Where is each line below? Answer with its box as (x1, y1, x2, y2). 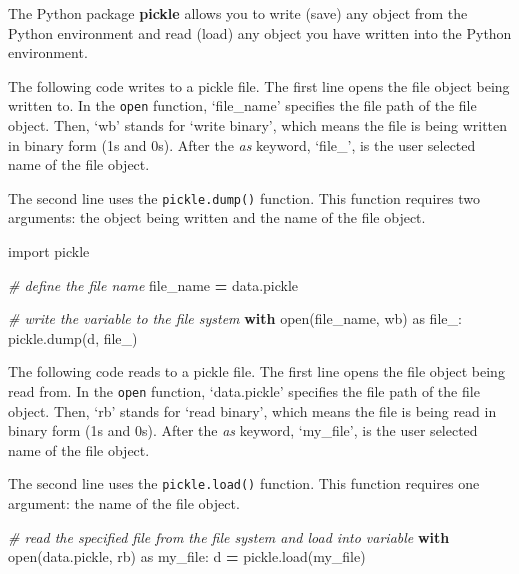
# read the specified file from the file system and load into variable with (8, 526, 450, 547)
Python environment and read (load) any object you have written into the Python (8, 22, 512, 43)
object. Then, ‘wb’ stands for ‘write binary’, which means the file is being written (8, 115, 508, 136)
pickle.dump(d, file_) (8, 327, 138, 348)
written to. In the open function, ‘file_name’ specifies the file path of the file (8, 95, 477, 116)
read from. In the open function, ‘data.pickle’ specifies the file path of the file (8, 381, 480, 402)
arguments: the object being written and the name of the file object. (8, 207, 426, 228)
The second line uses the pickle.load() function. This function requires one (8, 473, 480, 494)
